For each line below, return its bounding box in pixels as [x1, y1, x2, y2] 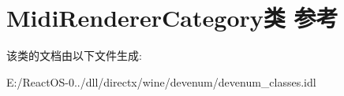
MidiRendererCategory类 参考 [6, 2, 338, 34]
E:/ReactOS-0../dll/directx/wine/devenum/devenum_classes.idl [6, 73, 316, 90]
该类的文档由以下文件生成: [6, 47, 142, 64]
